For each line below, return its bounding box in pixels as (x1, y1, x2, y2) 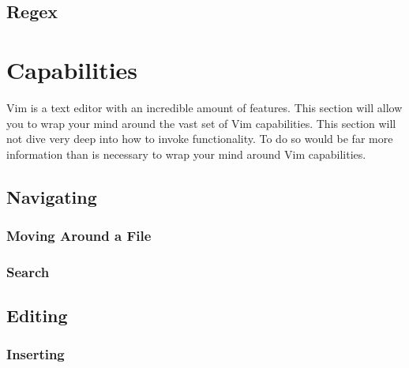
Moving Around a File (6, 225, 152, 245)
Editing (6, 303, 68, 328)
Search (6, 261, 50, 281)
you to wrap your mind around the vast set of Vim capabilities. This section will (6, 115, 396, 131)
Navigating (6, 184, 97, 208)
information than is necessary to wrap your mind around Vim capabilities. (6, 145, 366, 162)
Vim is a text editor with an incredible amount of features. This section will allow (6, 99, 403, 115)
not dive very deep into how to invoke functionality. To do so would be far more (6, 130, 393, 147)
